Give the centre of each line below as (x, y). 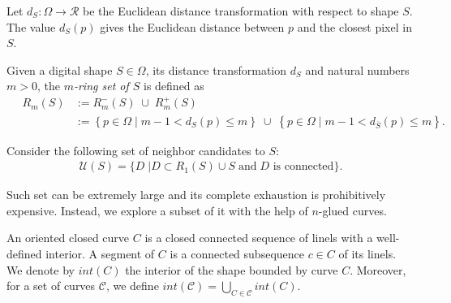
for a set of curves (51, 286)
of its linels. (367, 253)
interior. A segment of (100, 253)
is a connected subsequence (237, 253)
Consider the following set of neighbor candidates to (136, 150)
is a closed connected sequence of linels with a (259, 238)
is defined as (174, 86)
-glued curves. (352, 210)
